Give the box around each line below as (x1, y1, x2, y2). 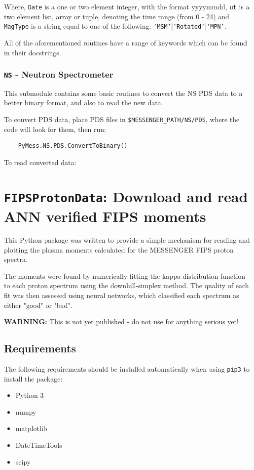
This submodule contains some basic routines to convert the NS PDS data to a (4, 87, 243, 98)
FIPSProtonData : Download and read (4, 186, 248, 206)
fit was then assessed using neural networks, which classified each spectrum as (4, 290, 239, 300)
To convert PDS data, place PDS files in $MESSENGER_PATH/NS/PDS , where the (4, 114, 240, 125)
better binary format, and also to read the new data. (4, 97, 163, 108)
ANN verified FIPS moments (4, 206, 206, 226)
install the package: (4, 373, 63, 384)
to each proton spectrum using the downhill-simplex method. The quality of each (4, 280, 249, 291)
